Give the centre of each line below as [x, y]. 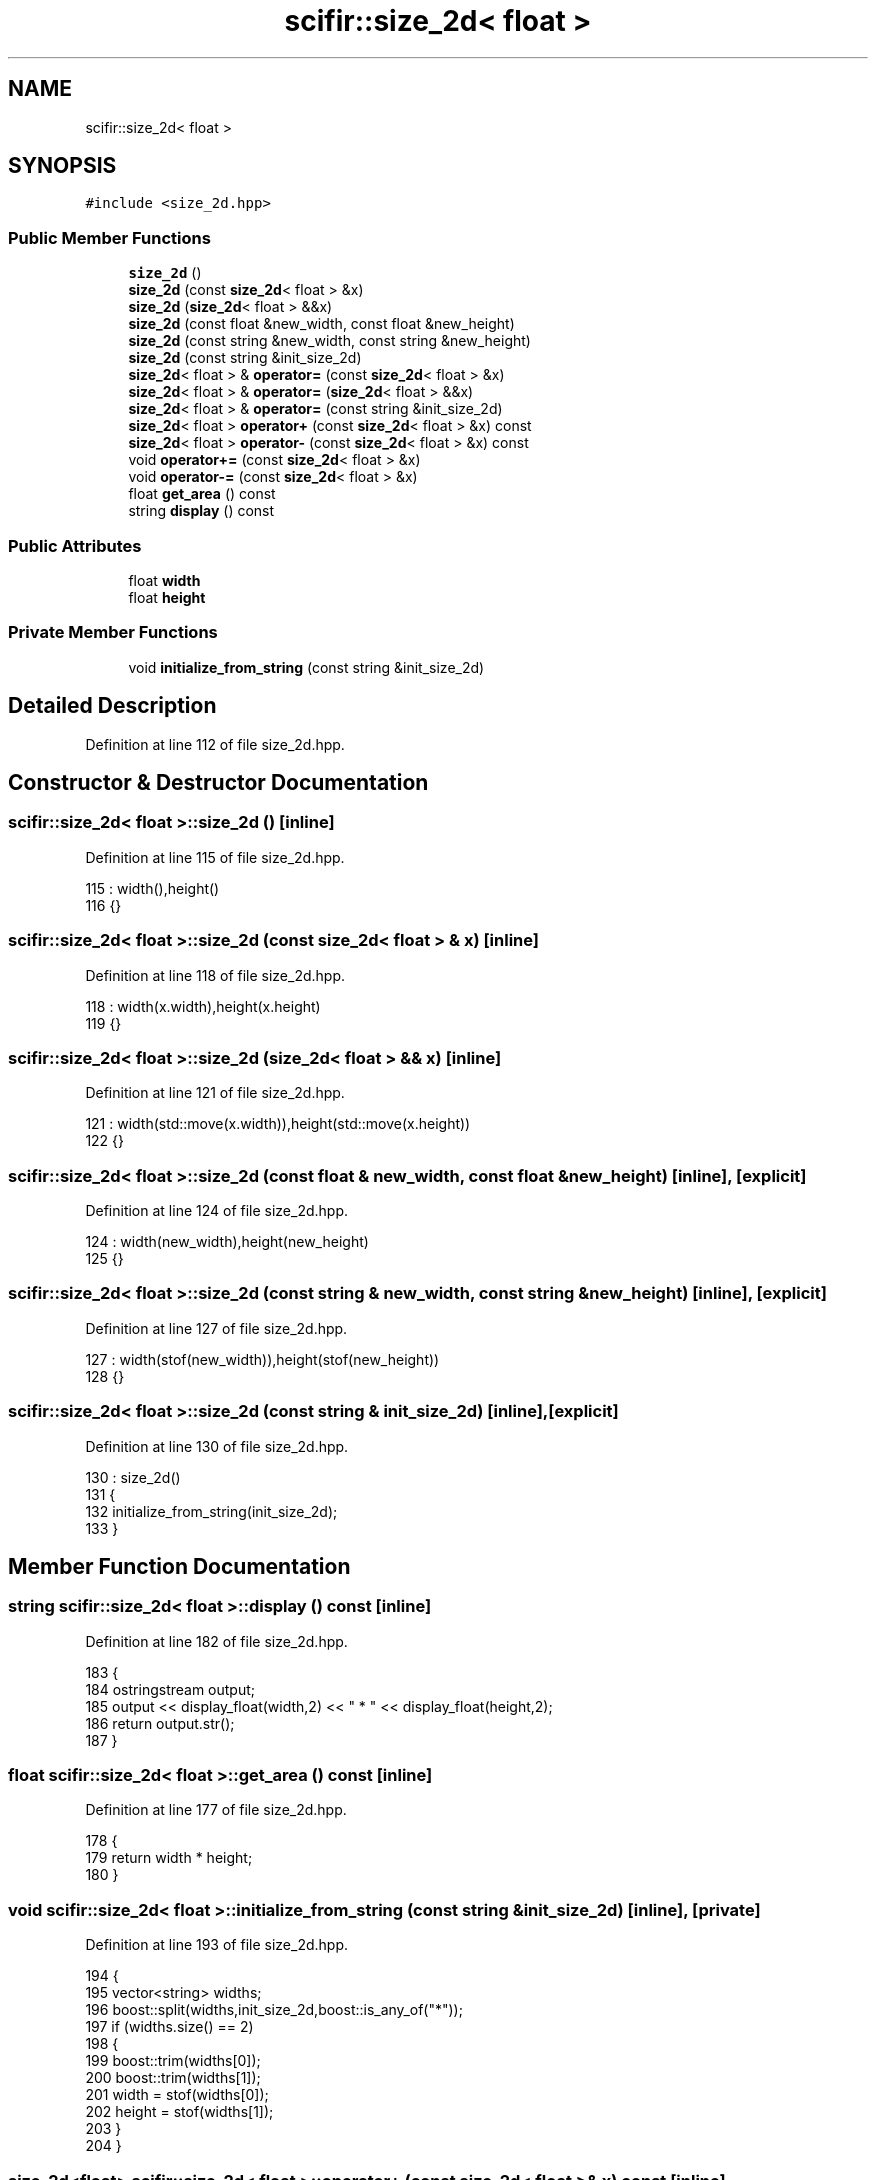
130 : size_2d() [133, 1477]
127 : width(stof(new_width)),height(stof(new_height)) [262, 1359]
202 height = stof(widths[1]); [179, 2112]
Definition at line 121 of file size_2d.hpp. [215, 1093]
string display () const [201, 511]
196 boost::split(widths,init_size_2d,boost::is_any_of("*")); [274, 2010]
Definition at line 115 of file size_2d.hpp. [215, 857]
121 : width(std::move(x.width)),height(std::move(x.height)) [278, 1124]
